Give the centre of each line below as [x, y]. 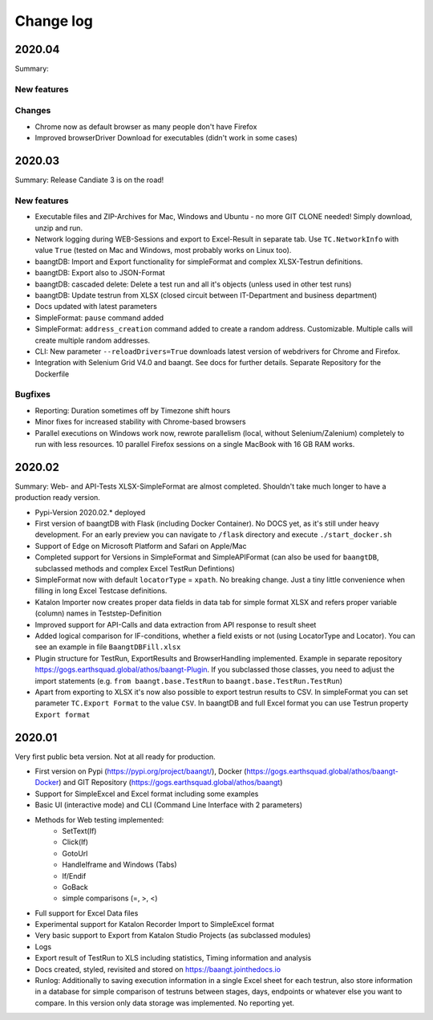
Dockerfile [52, 374]
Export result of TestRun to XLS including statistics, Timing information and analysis [173, 958]
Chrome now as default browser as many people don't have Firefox [146, 126]
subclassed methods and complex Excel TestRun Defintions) [135, 568]
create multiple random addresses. [93, 340]
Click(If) [75, 842]
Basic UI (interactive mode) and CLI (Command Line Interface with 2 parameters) [169, 805]
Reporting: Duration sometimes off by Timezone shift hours [133, 410]
